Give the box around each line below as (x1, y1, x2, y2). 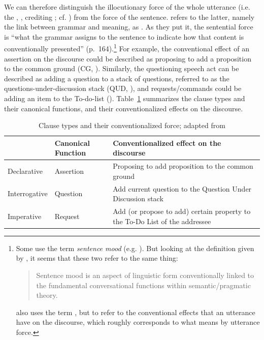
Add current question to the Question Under (113, 183, 252, 194)
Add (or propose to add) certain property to (113, 206, 251, 217)
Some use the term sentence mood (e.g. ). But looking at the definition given (16, 242, 254, 253)
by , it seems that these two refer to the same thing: (16, 253, 178, 263)
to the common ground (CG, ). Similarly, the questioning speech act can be (4, 63, 239, 74)
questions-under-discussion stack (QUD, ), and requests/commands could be (4, 83, 242, 94)
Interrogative (8, 188, 48, 199)
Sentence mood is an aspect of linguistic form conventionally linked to (36, 269, 254, 280)
